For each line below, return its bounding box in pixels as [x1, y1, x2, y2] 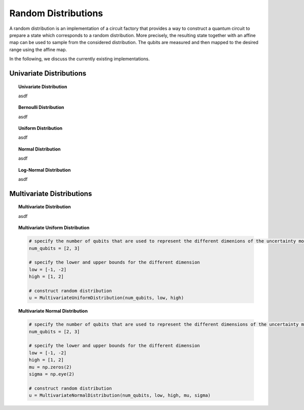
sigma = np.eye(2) [28, 371, 74, 377]
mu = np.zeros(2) [28, 364, 72, 370]
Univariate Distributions [9, 69, 87, 78]
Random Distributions [9, 8, 103, 19]
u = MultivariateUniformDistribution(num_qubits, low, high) [28, 295, 184, 301]
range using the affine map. [9, 46, 67, 53]
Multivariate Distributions [9, 189, 92, 198]
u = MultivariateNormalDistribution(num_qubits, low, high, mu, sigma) [28, 393, 211, 398]
